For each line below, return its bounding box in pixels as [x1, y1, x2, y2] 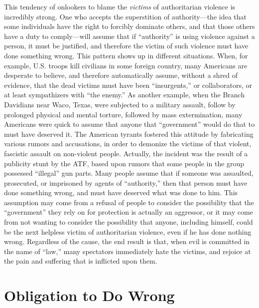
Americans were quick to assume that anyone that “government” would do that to [4, 119, 255, 129]
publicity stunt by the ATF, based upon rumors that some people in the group [4, 158, 245, 168]
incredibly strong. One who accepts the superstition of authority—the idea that [4, 11, 247, 21]
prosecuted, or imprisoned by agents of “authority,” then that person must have [4, 177, 248, 188]
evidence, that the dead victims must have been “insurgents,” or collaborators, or [4, 79, 252, 90]
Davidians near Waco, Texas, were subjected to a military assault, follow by [4, 99, 236, 109]
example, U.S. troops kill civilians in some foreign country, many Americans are [4, 60, 248, 70]
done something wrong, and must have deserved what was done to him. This [4, 187, 238, 198]
